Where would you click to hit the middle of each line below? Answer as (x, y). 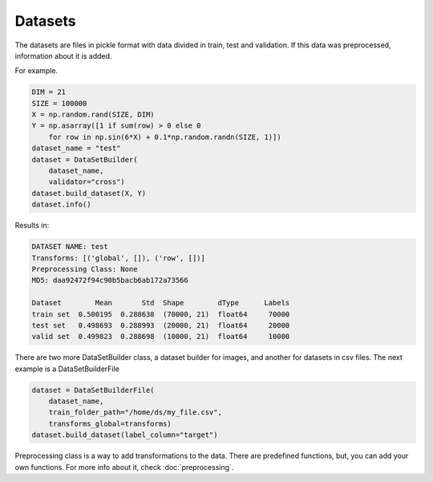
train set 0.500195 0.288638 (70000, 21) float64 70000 (161, 314)
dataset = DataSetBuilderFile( (93, 390)
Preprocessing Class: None (85, 269)
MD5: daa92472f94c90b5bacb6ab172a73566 (110, 280)
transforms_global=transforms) (110, 423)
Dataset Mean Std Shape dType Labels (161, 303)
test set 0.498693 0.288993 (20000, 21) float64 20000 (161, 325)
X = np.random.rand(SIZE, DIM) (93, 115)
